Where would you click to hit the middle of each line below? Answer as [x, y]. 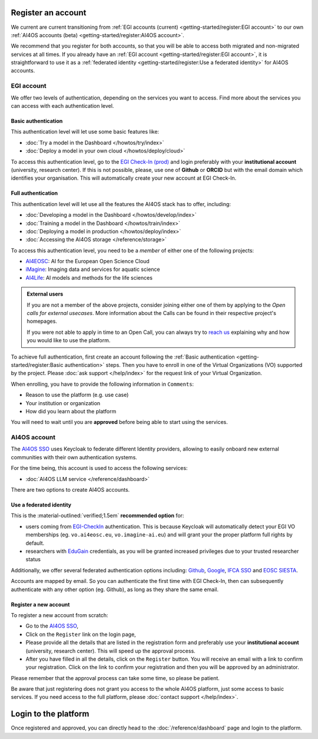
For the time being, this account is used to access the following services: [99, 468]
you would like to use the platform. [69, 340]
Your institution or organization [63, 403]
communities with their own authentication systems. [74, 457]
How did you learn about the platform [71, 411]
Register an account [49, 13]
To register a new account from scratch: [59, 615]
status [33, 559]
